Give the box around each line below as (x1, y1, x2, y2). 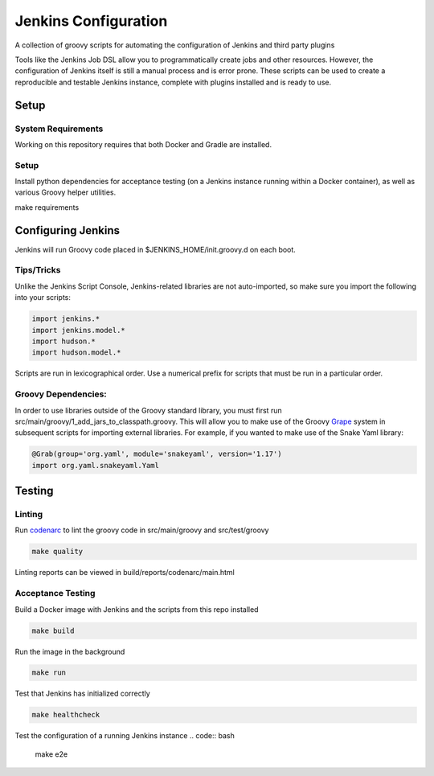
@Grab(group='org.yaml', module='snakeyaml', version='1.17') (31, 450, 282, 458)
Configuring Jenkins (14, 224, 121, 237)
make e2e (35, 749, 68, 759)
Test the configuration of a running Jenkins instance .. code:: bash (14, 731, 235, 741)
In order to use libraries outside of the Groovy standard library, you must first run (14, 405, 282, 415)
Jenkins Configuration (14, 12, 168, 30)
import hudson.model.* (31, 348, 121, 357)
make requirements (14, 202, 80, 212)
